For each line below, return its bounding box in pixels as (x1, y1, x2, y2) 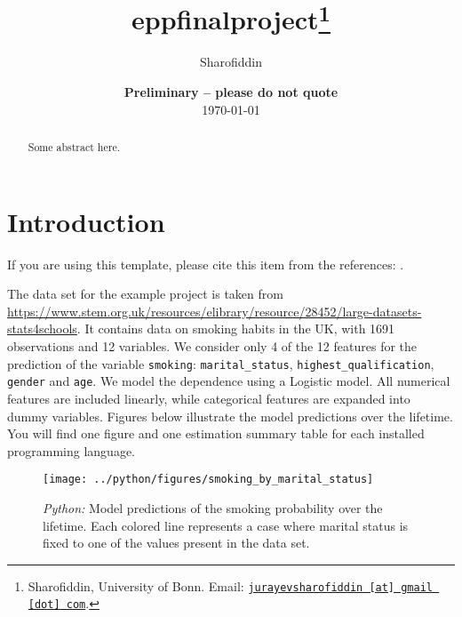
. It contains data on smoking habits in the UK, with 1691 (76, 319, 395, 338)
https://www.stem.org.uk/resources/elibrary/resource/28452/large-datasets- (7, 301, 422, 320)
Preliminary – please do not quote (123, 83, 339, 101)
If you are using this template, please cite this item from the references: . (7, 254, 404, 273)
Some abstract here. (28, 140, 120, 155)
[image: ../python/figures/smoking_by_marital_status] (43, 473, 374, 486)
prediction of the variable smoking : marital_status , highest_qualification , (7, 354, 434, 373)
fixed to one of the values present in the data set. (43, 533, 310, 552)
